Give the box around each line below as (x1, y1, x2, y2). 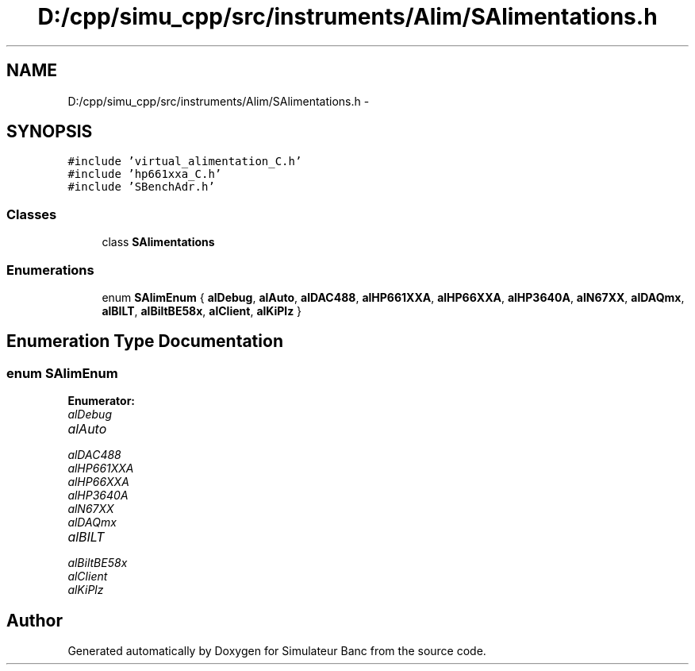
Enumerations (6, 261, 94, 278)
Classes (6, 206, 57, 222)
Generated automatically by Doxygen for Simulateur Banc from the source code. (67, 644, 486, 658)
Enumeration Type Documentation (6, 331, 283, 352)
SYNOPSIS (6, 121, 93, 142)
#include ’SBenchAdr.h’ (67, 180, 215, 194)
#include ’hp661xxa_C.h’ (67, 168, 222, 181)
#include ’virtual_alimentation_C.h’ (67, 155, 302, 168)
